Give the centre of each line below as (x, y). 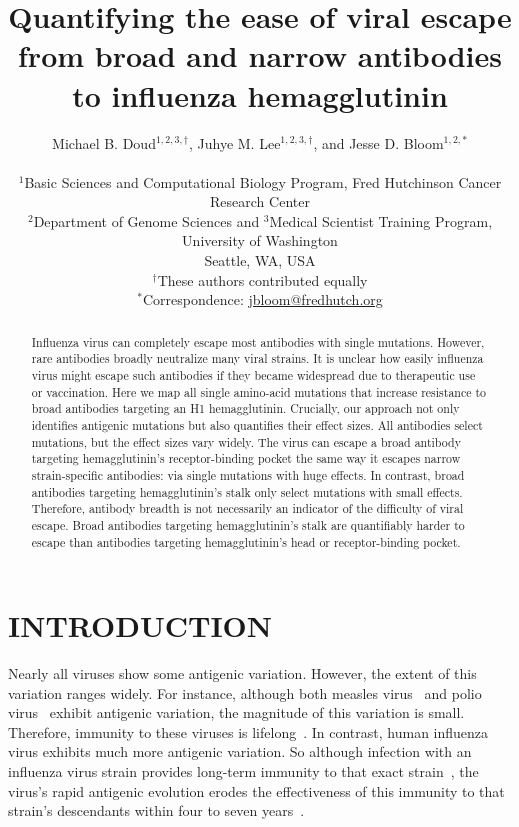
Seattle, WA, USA (260, 260)
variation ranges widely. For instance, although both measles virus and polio (245, 692)
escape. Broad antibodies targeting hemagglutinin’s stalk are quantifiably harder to (248, 524)
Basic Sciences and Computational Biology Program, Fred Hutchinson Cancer (263, 181)
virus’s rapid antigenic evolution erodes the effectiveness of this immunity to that (256, 790)
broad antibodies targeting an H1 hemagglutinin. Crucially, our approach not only (245, 408)
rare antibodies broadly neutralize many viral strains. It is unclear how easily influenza (257, 358)
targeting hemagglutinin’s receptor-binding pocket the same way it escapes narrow (246, 458)
